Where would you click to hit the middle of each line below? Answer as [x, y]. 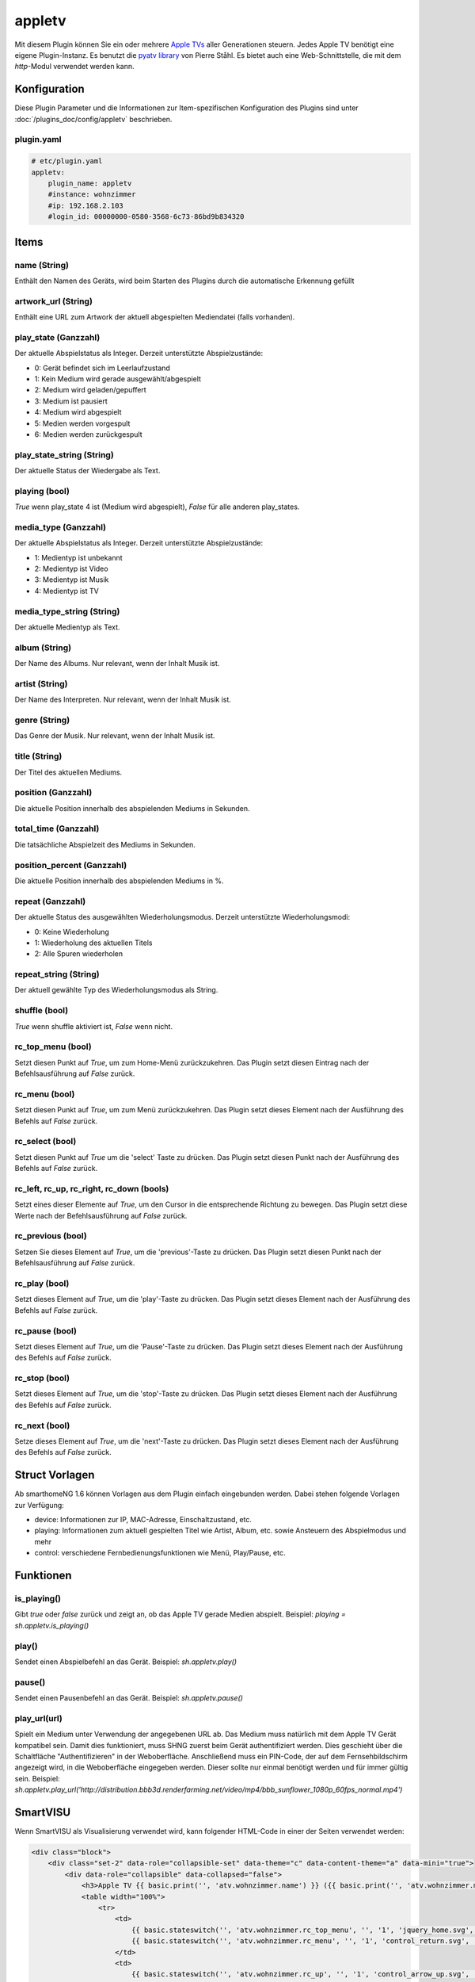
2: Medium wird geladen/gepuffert [90, 390]
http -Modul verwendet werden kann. [74, 67]
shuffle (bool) [42, 1011]
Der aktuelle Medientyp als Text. [67, 627]
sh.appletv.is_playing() [52, 1625]
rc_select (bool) [46, 1142]
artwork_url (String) [53, 301]
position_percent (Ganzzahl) [71, 865]
